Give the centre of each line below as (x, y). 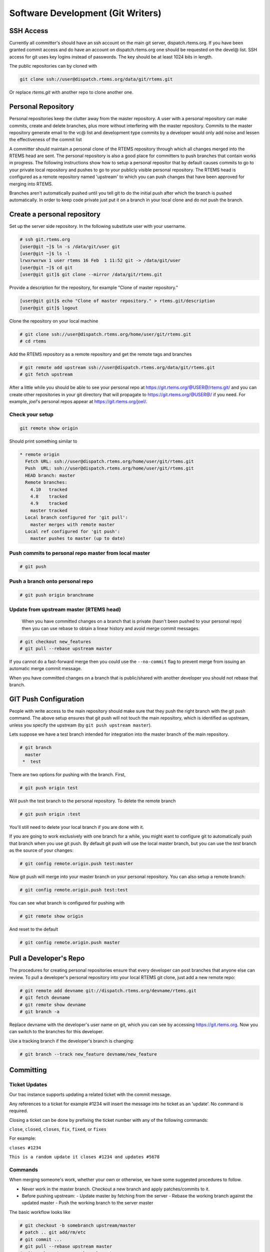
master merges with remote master (72, 524)
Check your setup (31, 414)
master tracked (49, 510)
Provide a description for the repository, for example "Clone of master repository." (94, 287)
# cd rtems (33, 341)
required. (19, 1111)
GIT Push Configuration (47, 699)
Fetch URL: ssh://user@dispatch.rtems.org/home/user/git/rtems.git (109, 461)
